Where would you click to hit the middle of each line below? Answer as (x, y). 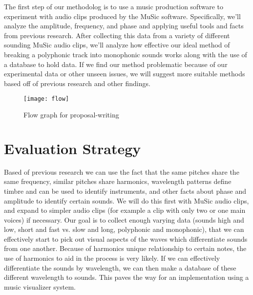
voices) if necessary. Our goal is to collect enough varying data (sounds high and (124, 219)
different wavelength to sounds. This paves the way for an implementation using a (126, 277)
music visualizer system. (40, 286)
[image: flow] (46, 99)
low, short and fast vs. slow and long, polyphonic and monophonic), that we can (124, 229)
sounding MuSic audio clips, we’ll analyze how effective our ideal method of (117, 45)
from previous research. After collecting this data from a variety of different (117, 35)
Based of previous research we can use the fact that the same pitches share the (122, 171)
